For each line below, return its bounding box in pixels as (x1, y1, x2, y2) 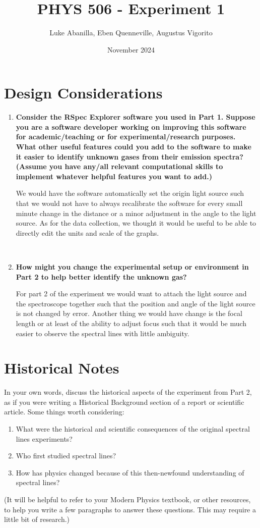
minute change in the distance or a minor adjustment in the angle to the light (16, 207, 256, 218)
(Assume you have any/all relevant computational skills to (16, 161, 223, 172)
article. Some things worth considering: (4, 406, 124, 417)
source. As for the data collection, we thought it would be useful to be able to (16, 218, 256, 228)
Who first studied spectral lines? (16, 450, 116, 461)
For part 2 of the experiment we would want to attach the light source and (16, 288, 247, 299)
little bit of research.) (4, 514, 70, 524)
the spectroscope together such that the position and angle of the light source (16, 298, 255, 308)
